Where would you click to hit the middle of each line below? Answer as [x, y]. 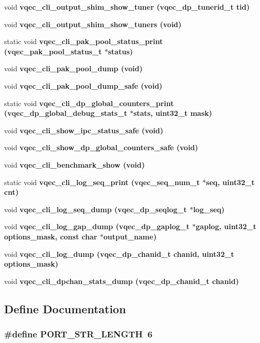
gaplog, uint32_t [226, 226]
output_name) [130, 236]
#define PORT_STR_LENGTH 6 [78, 334]
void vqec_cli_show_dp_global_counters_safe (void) [101, 147]
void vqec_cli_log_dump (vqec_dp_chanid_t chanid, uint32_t [119, 254]
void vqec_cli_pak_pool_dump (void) [73, 68]
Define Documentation [65, 308]
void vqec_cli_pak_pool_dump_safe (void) [83, 85]
